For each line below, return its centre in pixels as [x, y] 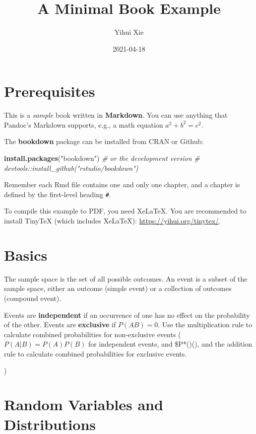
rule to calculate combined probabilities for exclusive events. [96, 353]
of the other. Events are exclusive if [60, 325]
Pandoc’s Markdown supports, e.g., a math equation [84, 124]
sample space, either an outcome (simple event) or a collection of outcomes [118, 288]
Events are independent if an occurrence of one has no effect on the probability [127, 315]
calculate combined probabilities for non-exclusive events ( [93, 334]
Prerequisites [50, 91]
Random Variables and [84, 404]
